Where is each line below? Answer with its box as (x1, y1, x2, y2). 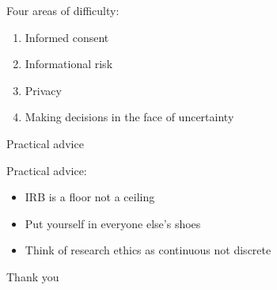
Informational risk (25, 55, 113, 72)
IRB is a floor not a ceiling (25, 189, 155, 205)
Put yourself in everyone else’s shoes (25, 215, 201, 231)
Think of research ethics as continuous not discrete (25, 242, 271, 258)
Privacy (25, 82, 62, 98)
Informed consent (25, 29, 109, 45)
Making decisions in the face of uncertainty (25, 109, 234, 125)
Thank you (6, 268, 59, 284)
